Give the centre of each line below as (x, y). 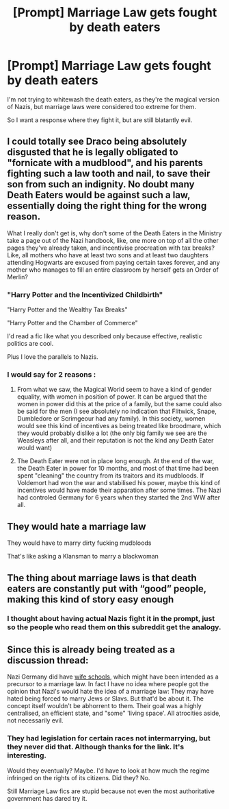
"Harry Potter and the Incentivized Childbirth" (85, 294)
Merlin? (18, 277)
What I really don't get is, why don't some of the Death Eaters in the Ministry (114, 233)
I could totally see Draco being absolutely (97, 142)
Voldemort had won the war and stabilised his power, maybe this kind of (119, 483)
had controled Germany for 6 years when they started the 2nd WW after (119, 497)
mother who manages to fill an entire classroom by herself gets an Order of (113, 270)
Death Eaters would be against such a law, (99, 195)
